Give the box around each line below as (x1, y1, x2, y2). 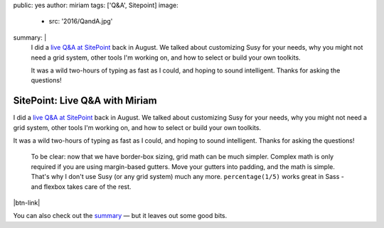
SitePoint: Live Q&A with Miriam (13, 94, 157, 107)
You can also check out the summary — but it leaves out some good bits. (13, 212, 228, 220)
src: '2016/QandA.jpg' (48, 17, 113, 26)
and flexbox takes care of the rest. (31, 182, 132, 191)
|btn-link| (13, 198, 41, 207)
